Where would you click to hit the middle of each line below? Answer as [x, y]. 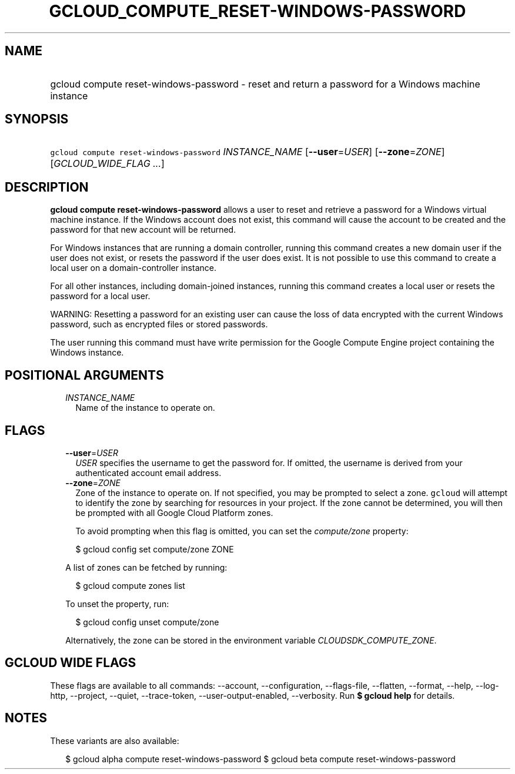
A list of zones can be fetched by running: [146, 567]
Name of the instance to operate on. [145, 408]
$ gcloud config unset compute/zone [147, 622]
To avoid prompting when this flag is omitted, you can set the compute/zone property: [242, 531]
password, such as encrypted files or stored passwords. [159, 324]
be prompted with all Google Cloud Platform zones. [174, 512]
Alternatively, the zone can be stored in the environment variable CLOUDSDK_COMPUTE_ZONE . [251, 640]
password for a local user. [100, 296]
